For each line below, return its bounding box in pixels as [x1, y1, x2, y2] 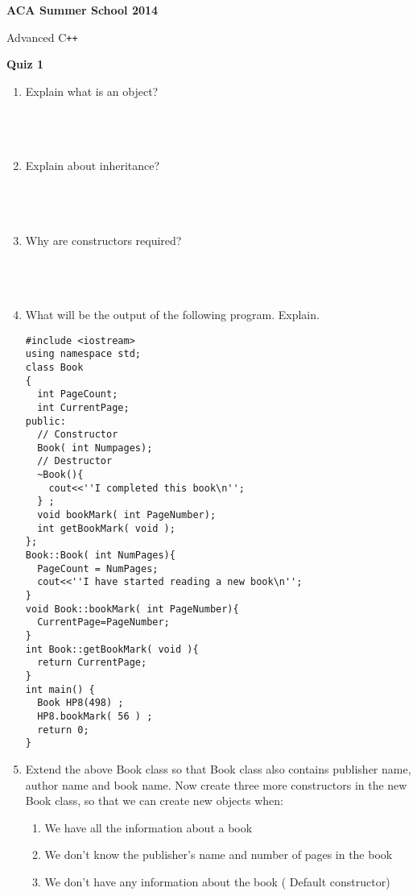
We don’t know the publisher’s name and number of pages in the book [44, 846, 393, 863]
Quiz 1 [6, 56, 44, 73]
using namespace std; [25, 348, 141, 360]
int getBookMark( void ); [37, 522, 175, 534]
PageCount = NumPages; [37, 562, 159, 575]
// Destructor [37, 455, 113, 467]
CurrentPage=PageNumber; [37, 616, 170, 628]
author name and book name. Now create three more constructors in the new [25, 776, 407, 793]
